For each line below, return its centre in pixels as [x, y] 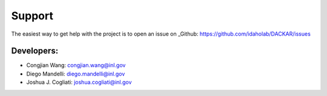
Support [32, 16]
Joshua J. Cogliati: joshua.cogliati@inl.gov [79, 82]
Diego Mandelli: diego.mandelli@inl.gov [76, 74]
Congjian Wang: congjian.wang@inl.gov [76, 65]
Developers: [35, 51]
